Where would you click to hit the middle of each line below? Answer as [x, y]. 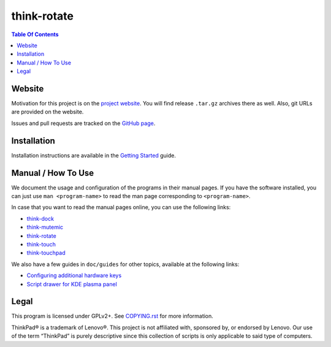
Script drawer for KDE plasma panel [72, 284]
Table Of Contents [35, 34]
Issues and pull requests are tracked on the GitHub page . [83, 123]
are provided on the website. [48, 112]
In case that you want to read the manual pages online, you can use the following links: [121, 207]
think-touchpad [46, 253]
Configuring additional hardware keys [74, 275]
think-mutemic [45, 227]
